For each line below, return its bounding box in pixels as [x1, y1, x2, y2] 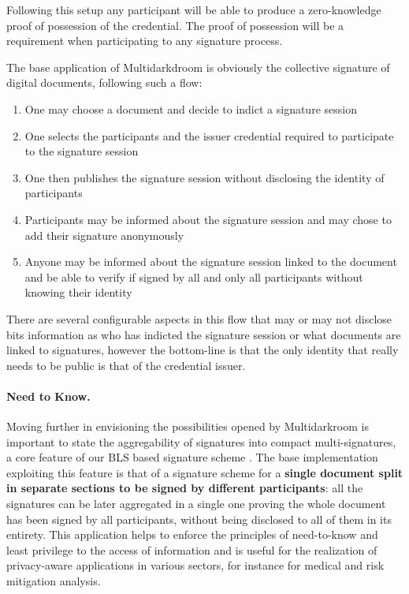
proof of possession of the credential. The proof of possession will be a [6, 17, 344, 33]
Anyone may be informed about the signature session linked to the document [24, 253, 397, 270]
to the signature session [24, 143, 139, 159]
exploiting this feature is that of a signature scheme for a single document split [6, 464, 403, 480]
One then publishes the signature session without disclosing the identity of [24, 169, 385, 185]
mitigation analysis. [6, 573, 101, 589]
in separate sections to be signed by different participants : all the [6, 480, 363, 496]
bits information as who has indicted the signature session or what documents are [6, 326, 401, 342]
